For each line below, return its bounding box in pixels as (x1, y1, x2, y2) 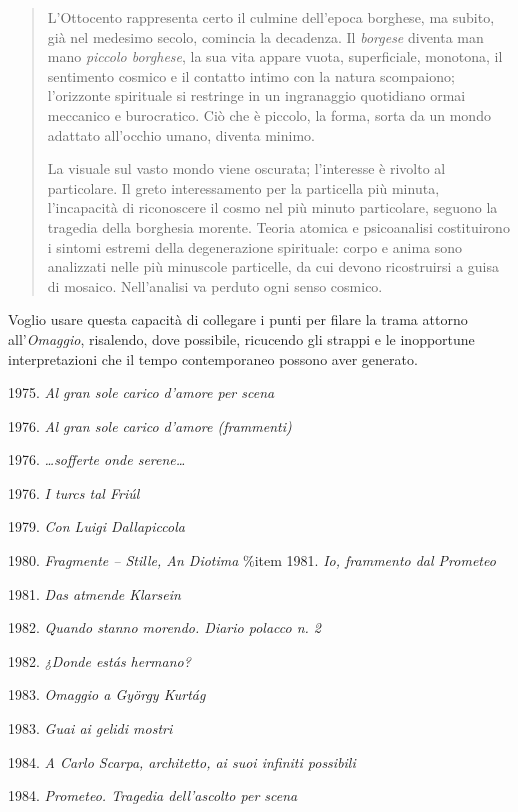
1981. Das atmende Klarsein (8, 583, 181, 604)
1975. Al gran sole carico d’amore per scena (8, 382, 275, 403)
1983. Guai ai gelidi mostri (8, 718, 173, 739)
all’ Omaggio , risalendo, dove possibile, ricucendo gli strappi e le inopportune (8, 328, 475, 349)
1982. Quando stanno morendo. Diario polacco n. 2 (8, 617, 321, 638)
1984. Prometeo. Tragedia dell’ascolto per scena (8, 785, 298, 806)
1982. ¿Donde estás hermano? (8, 650, 191, 671)
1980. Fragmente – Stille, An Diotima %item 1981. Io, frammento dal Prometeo (8, 550, 496, 571)
